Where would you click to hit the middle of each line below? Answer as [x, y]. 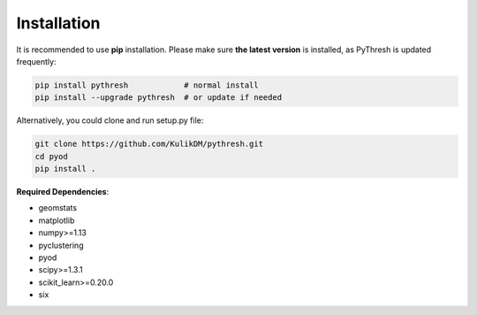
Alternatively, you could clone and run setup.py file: [110, 120]
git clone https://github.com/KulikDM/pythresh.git [149, 144]
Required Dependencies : [63, 192]
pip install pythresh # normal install [147, 85]
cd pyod [51, 156]
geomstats [58, 208]
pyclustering [61, 245]
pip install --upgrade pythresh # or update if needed [159, 98]
